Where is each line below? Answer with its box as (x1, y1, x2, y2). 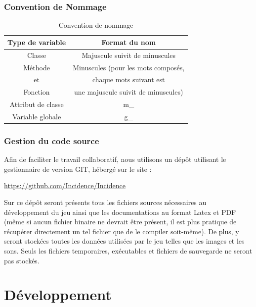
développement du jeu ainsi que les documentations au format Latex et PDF (4, 206, 236, 217)
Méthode (23, 62, 50, 72)
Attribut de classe (9, 99, 64, 109)
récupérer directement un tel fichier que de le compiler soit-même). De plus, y (4, 226, 239, 236)
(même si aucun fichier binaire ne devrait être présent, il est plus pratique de (4, 216, 237, 227)
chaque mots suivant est (92, 74, 165, 85)
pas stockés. (4, 255, 40, 265)
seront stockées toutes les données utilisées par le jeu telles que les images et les (4, 236, 245, 246)
